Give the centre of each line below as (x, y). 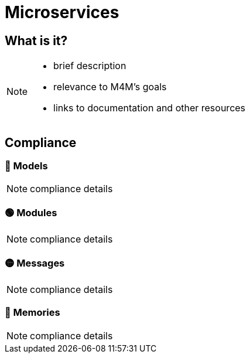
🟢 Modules (31, 212)
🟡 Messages (35, 263)
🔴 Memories (32, 313)
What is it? (36, 40)
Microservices (62, 12)
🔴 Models (26, 166)
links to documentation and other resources (150, 108)
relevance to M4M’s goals (110, 87)
